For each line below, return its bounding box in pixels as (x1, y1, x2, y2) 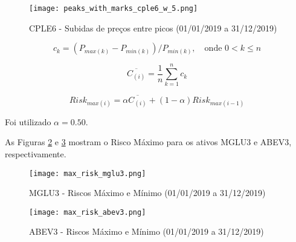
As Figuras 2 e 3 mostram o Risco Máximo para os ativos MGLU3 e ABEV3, (5, 136, 292, 148)
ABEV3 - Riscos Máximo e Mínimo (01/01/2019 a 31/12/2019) (29, 225, 264, 238)
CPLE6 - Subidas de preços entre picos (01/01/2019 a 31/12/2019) (29, 21, 277, 34)
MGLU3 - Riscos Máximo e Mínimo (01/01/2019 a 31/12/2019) (29, 186, 266, 199)
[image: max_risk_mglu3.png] (29, 169, 146, 178)
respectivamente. (5, 147, 66, 160)
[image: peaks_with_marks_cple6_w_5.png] (29, 4, 198, 13)
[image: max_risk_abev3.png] (29, 208, 146, 217)
